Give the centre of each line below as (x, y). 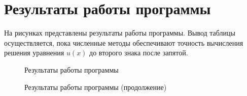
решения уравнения (34, 53)
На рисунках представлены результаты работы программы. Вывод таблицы (120, 33)
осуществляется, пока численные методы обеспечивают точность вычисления (124, 42)
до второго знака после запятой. (139, 53)
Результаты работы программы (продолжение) (96, 87)
